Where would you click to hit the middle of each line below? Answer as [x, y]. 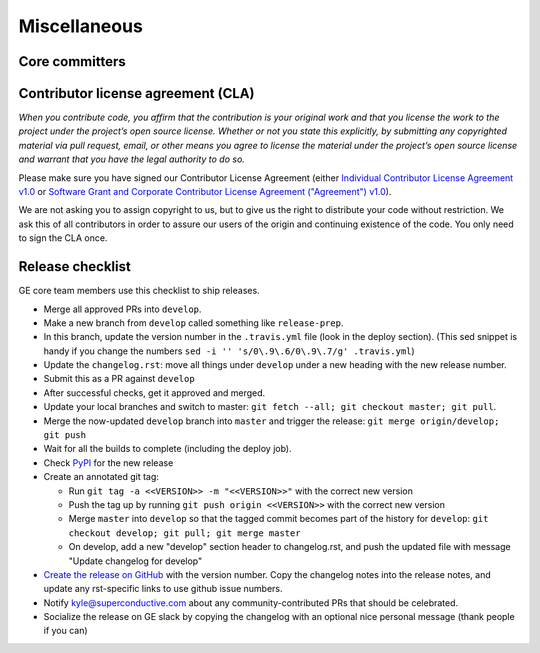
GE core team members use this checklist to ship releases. [139, 291]
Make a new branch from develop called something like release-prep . [193, 322]
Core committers [72, 61]
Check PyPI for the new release [108, 462]
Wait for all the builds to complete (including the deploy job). [167, 449]
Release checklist [75, 266]
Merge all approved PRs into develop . [122, 309]
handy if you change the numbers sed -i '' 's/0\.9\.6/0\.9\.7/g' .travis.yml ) [229, 351]
